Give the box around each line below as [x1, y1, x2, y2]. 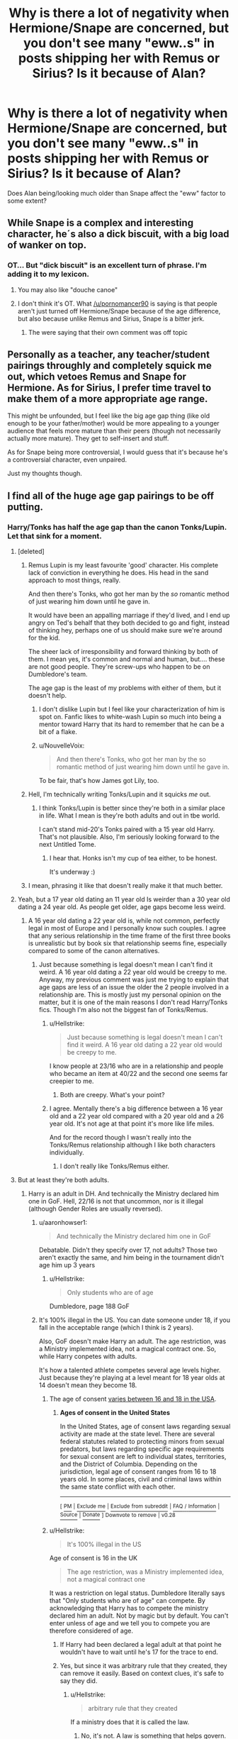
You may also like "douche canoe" [17, 285, 118, 294]
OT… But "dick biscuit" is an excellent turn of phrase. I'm [7, 260, 208, 270]
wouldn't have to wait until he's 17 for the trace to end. [59, 1648, 218, 1657]
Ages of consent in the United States [59, 1409, 171, 1417]
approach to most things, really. [28, 576, 121, 584]
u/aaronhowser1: [38, 1218, 88, 1227]
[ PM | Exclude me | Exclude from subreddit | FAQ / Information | [59, 1503, 220, 1510]
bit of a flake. [38, 728, 78, 736]
